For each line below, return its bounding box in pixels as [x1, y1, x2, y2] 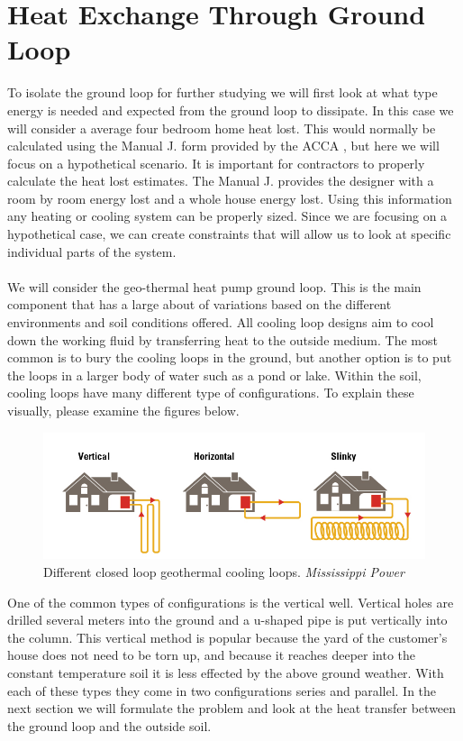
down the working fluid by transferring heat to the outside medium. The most [7, 330, 438, 349]
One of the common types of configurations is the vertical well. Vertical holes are [7, 592, 454, 611]
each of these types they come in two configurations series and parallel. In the [7, 681, 437, 700]
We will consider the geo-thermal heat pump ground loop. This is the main [7, 277, 422, 296]
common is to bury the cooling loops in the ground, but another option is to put [7, 348, 452, 367]
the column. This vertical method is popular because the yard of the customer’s [7, 627, 448, 646]
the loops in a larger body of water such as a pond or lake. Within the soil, [7, 365, 422, 384]
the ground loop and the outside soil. [7, 716, 212, 735]
